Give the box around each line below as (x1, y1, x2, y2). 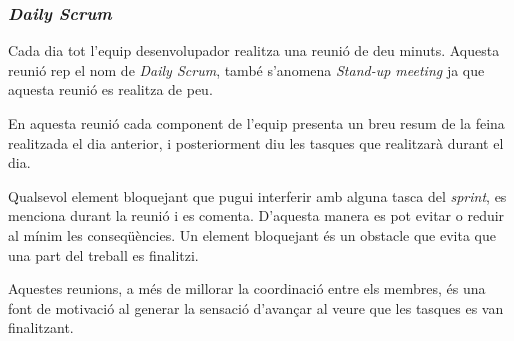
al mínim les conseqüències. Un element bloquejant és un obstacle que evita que (8, 224, 496, 245)
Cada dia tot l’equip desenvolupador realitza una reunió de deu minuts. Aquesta (8, 40, 500, 61)
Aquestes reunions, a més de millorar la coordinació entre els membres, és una (8, 278, 486, 299)
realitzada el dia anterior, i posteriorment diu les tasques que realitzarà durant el (8, 132, 504, 153)
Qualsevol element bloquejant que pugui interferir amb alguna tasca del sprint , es (8, 185, 507, 206)
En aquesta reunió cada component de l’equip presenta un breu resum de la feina (8, 113, 505, 133)
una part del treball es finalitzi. (8, 244, 199, 265)
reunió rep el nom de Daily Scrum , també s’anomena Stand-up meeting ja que (8, 59, 485, 80)
